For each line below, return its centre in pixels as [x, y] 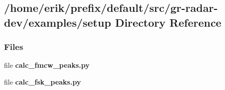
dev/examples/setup [58, 22]
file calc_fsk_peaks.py [43, 81]
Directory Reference [168, 22]
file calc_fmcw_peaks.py [47, 65]
